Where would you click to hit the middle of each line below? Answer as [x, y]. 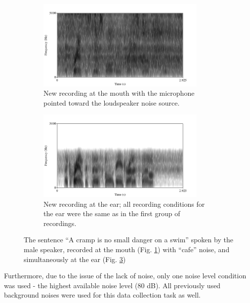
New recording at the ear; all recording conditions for [124, 204]
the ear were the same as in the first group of [112, 213]
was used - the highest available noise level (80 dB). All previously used [112, 285]
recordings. [60, 223]
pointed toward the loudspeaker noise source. [112, 102]
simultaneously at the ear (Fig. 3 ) [75, 259]
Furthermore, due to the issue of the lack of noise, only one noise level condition [125, 276]
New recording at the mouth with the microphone [119, 93]
